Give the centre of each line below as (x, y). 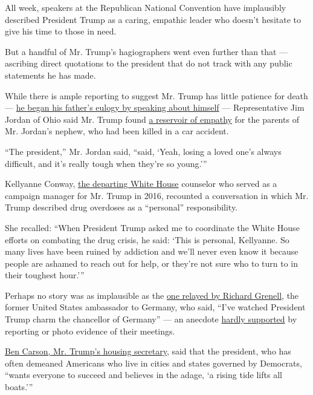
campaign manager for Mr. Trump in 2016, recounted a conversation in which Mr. (157, 195)
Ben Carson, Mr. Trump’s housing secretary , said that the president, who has (148, 351)
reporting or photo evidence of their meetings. (90, 331)
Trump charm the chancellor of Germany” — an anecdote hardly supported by (151, 319)
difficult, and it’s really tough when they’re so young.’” (106, 163)
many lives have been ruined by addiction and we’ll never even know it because (152, 251)
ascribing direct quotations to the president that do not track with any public (149, 63)
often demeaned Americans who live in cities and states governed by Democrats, (153, 363)
